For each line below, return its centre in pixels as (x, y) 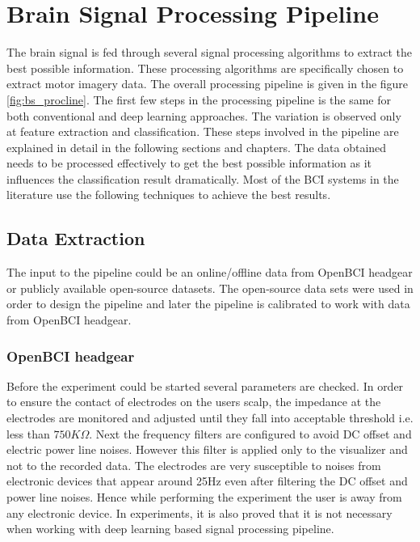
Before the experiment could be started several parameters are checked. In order (205, 385)
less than (28, 433)
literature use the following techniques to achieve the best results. (169, 195)
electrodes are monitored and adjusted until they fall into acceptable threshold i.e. (210, 418)
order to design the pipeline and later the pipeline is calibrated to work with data (208, 304)
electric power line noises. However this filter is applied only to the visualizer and (207, 449)
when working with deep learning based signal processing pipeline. (170, 529)
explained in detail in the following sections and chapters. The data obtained (197, 147)
